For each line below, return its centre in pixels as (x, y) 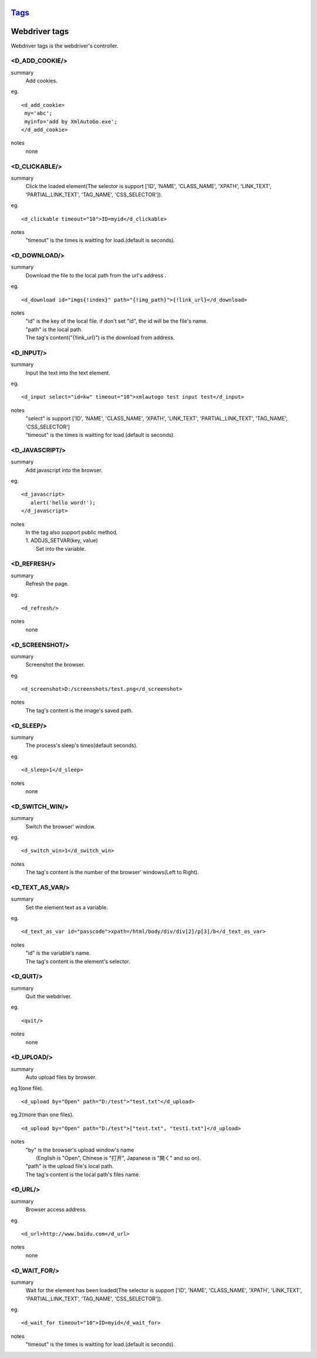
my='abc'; (38, 113)
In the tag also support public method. (72, 532)
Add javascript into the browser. (64, 470)
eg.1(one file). (27, 1088)
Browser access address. (56, 1210)
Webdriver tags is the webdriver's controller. (65, 46)
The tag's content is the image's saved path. (79, 710)
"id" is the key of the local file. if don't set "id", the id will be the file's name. (117, 321)
